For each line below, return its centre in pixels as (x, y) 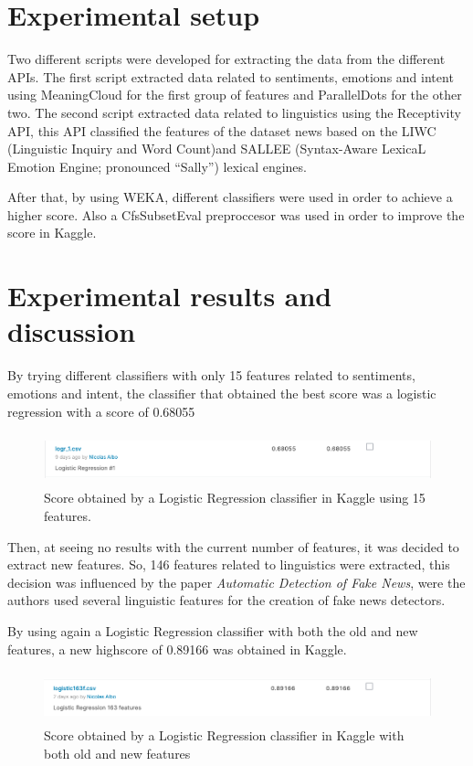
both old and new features (117, 754)
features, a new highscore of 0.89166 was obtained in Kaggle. (177, 649)
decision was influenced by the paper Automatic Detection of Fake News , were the (236, 582)
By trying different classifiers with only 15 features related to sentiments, (211, 375)
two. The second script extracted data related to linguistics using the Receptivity (234, 112)
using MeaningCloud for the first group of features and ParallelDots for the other (235, 95)
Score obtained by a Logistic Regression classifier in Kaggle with (224, 735)
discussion (72, 331)
